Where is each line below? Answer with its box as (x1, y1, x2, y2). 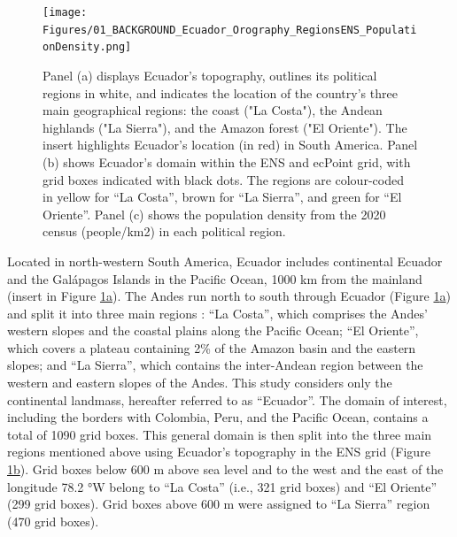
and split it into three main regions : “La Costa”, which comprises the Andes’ (7, 303, 428, 322)
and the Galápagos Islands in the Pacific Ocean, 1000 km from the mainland (7, 269, 422, 288)
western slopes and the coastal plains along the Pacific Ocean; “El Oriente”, (7, 321, 419, 340)
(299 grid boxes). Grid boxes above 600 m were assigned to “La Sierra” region (7, 495, 430, 513)
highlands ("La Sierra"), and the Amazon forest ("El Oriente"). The (43, 118, 407, 136)
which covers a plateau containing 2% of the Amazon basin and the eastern (7, 338, 416, 357)
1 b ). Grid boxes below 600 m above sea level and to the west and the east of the (7, 460, 444, 479)
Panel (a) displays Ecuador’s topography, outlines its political (43, 65, 377, 84)
